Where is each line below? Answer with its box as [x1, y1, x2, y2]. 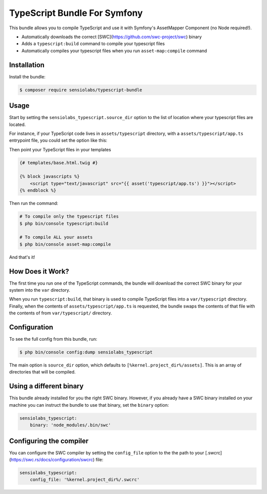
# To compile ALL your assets [19, 235, 93, 240]
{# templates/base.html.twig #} [19, 160, 98, 166]
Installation [9, 61, 44, 69]
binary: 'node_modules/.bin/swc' [30, 422, 111, 428]
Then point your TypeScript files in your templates [9, 146, 111, 152]
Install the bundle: [9, 73, 45, 79]
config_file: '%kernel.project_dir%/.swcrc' [30, 477, 140, 483]
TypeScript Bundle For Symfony [9, 7, 143, 18]
